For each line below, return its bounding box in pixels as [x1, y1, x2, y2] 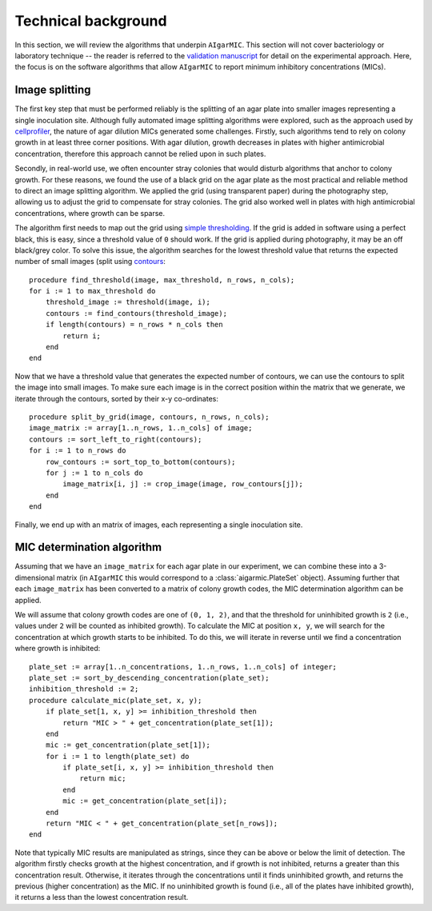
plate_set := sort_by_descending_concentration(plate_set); [29, 673, 270, 682]
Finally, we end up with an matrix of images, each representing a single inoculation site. [14, 520, 303, 529]
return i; [62, 331, 102, 340]
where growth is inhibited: [14, 644, 101, 653]
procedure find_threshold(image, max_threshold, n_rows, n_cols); [29, 275, 295, 284]
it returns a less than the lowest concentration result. [14, 893, 189, 902]
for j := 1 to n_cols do [45, 468, 143, 477]
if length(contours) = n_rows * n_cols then [45, 320, 223, 330]
